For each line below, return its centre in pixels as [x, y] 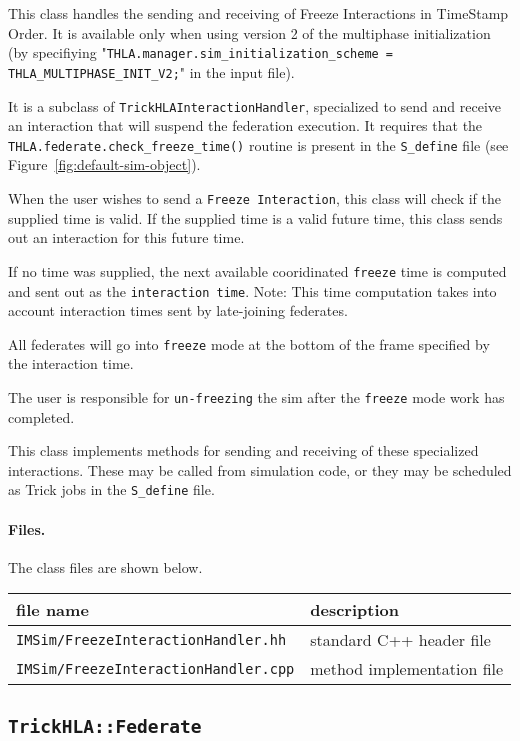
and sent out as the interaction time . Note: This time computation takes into [252, 290]
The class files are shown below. [105, 566]
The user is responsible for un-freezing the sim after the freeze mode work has [256, 397]
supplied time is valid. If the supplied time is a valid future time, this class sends [255, 217]
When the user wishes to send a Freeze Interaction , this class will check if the [254, 198]
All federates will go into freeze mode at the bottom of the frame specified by [249, 343]
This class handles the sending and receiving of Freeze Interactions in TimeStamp [258, 13]
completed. [41, 416]
